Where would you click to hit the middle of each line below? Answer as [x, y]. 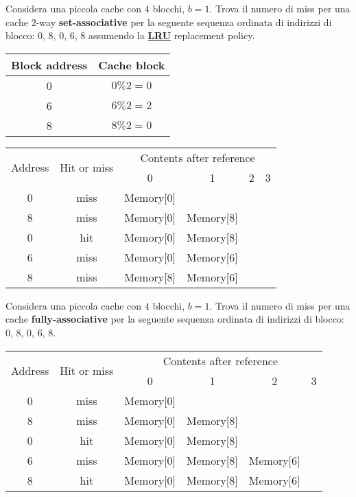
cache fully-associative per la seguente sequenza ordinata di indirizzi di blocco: [175, 319]
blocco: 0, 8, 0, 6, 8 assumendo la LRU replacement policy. [130, 35]
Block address [49, 65]
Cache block [132, 65]
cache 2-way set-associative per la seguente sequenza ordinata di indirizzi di [169, 22]
